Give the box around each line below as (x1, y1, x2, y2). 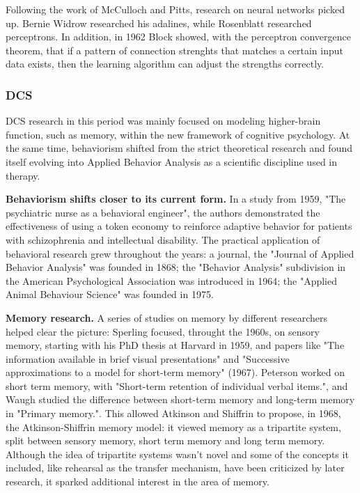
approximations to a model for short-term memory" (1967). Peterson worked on (6, 365, 345, 379)
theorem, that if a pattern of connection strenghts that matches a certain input (6, 42, 343, 57)
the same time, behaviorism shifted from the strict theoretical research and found (6, 141, 352, 155)
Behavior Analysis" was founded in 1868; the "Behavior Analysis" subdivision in (6, 260, 346, 274)
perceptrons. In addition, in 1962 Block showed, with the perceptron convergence (6, 29, 351, 44)
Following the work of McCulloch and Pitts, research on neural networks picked (6, 2, 345, 16)
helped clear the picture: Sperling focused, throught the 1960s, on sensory (6, 324, 320, 338)
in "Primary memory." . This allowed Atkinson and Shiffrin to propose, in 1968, (6, 406, 341, 421)
